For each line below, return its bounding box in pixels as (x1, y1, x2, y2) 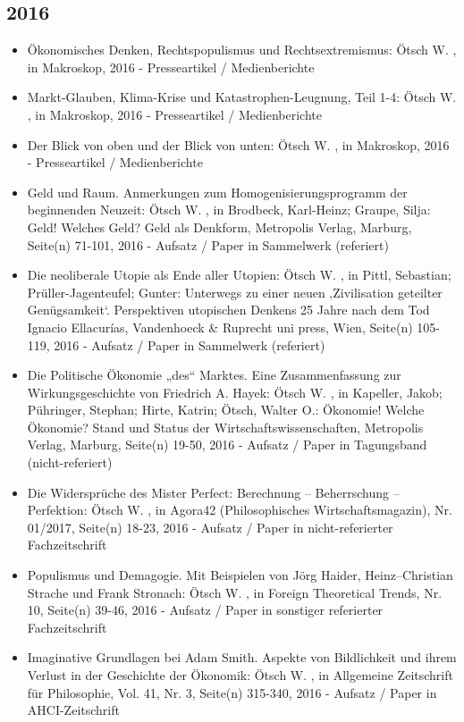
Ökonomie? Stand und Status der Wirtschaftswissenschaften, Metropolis (27, 417, 424, 436)
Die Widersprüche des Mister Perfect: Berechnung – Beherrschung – (27, 483, 400, 501)
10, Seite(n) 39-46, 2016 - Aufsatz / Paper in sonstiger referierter (27, 600, 384, 619)
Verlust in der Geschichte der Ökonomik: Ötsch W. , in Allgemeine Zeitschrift (27, 666, 453, 684)
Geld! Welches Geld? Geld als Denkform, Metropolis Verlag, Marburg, (27, 217, 412, 236)
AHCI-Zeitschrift (27, 701, 120, 719)
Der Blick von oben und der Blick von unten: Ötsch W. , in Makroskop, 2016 (27, 135, 450, 154)
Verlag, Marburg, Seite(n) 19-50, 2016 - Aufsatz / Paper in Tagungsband (27, 435, 427, 454)
